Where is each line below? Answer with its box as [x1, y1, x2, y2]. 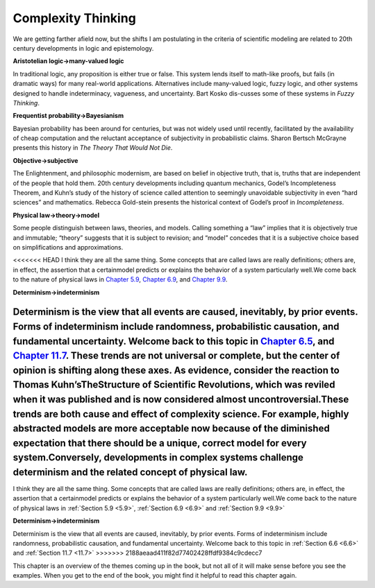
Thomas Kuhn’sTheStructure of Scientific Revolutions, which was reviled [12, 379, 335, 391]
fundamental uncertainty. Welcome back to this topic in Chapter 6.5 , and [12, 335, 335, 347]
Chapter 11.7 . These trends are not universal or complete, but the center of [12, 350, 340, 362]
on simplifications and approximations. [12, 243, 124, 251]
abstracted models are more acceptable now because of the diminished [12, 423, 330, 435]
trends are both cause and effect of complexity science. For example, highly [12, 408, 349, 420]
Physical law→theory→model [12, 211, 100, 219]
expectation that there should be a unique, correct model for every [12, 437, 307, 449]
